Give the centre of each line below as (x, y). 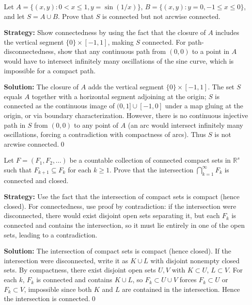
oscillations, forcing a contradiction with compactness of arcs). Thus (105, 134)
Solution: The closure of (41, 87)
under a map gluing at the (204, 106)
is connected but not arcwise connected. (161, 16)
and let (14, 16)
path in (15, 125)
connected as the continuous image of (59, 106)
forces (188, 280)
